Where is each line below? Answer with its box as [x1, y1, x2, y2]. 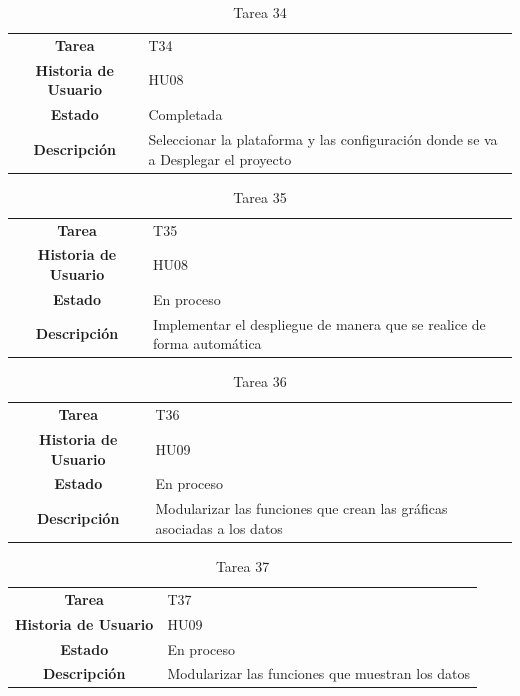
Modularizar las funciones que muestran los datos [167, 663, 471, 684]
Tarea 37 [215, 555, 270, 576]
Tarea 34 [233, 2, 287, 22]
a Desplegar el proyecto [148, 148, 292, 169]
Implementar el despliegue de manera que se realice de [153, 313, 486, 334]
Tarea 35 [233, 186, 287, 207]
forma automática [153, 333, 262, 354]
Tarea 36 [233, 371, 287, 392]
